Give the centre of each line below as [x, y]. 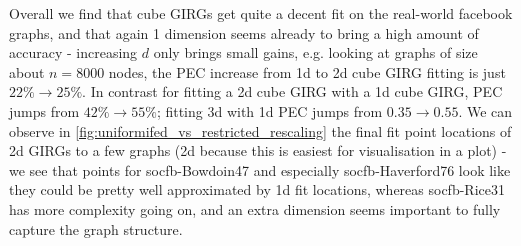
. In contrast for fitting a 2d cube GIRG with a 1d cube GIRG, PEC [292, 91]
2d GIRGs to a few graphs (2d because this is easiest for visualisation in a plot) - [258, 150]
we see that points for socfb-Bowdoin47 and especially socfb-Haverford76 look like [260, 169]
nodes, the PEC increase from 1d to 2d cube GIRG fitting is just [307, 71]
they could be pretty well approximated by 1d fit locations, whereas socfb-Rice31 [257, 189]
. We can [485, 110]
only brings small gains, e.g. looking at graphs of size [315, 52]
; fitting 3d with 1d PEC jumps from [269, 110]
